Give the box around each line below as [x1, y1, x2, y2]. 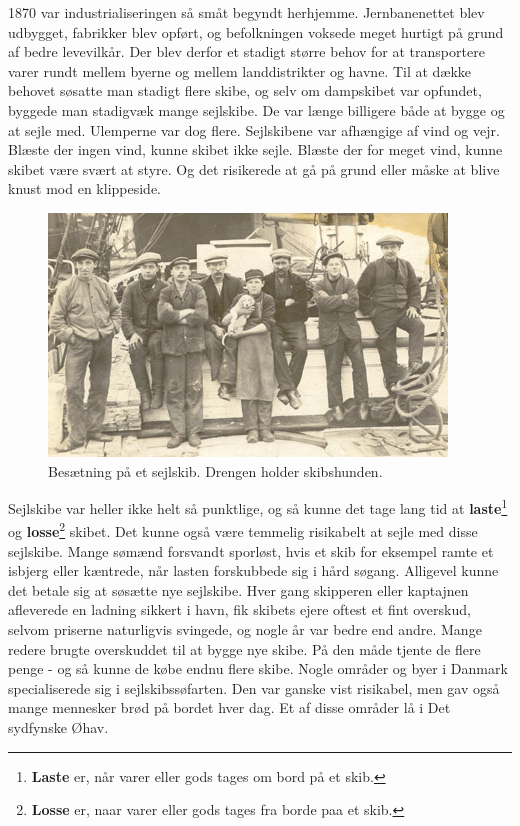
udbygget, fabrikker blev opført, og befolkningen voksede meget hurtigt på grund [8, 21, 504, 42]
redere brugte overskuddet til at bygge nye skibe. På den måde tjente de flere [8, 638, 481, 659]
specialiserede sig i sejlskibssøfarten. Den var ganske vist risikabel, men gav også [8, 677, 500, 698]
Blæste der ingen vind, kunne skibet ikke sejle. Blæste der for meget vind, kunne [8, 139, 503, 160]
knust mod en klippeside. [8, 178, 162, 199]
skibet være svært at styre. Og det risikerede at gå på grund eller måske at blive [8, 158, 500, 179]
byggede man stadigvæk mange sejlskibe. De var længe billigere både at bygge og [8, 99, 505, 120]
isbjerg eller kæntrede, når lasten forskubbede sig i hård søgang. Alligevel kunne [8, 560, 499, 581]
